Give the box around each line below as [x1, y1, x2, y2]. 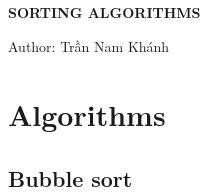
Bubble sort [8, 162, 133, 193]
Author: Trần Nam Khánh [8, 35, 170, 56]
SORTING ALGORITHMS [8, 2, 201, 22]
